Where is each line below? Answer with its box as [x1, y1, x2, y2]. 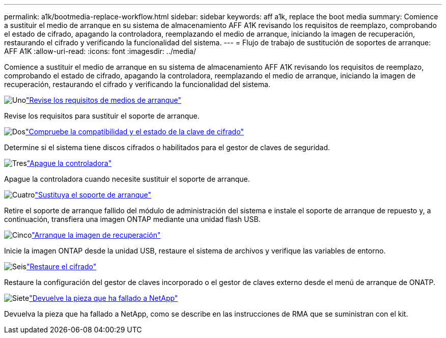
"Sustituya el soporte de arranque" [35, 190, 152, 199]
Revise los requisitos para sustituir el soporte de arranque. [4, 111, 200, 120]
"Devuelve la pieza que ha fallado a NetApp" [29, 294, 178, 302]
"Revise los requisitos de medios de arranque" [26, 96, 182, 104]
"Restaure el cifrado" [26, 262, 97, 271]
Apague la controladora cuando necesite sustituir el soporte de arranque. [4, 175, 250, 183]
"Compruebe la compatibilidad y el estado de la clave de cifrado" [25, 127, 244, 136]
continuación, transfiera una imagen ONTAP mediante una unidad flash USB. [4, 215, 261, 223]
